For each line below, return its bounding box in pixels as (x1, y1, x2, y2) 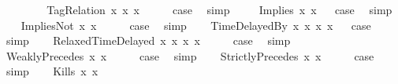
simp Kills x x (6, 63, 99, 79)
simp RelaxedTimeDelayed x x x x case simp (6, 32, 291, 49)
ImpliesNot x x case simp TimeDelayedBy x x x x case (20, 16, 371, 33)
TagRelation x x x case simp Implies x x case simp (46, 2, 392, 17)
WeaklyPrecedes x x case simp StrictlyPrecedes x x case (6, 47, 374, 64)
